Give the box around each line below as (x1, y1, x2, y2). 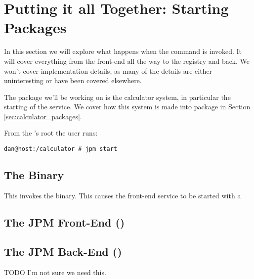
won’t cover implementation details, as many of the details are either (4, 65, 212, 76)
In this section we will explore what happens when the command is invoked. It (4, 46, 242, 56)
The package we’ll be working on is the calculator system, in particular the (4, 92, 231, 102)
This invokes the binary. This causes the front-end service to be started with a (4, 190, 241, 200)
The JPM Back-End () (4, 243, 122, 259)
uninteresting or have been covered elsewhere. (4, 75, 142, 86)
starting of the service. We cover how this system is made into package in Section (4, 101, 251, 112)
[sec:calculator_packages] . (4, 111, 82, 121)
